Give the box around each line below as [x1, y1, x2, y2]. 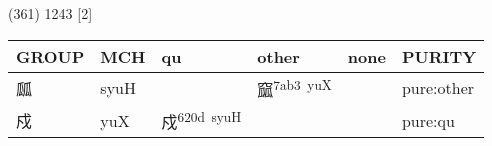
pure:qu [401, 108, 455, 132]
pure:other [401, 76, 475, 100]
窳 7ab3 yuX [257, 74, 332, 101]
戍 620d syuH [161, 106, 242, 134]
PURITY [401, 44, 477, 68]
